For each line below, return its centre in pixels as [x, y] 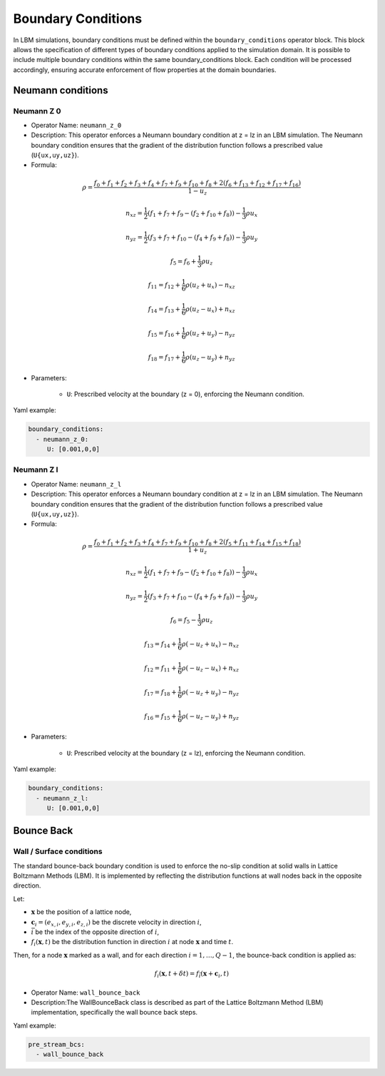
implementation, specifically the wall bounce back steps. [114, 1012]
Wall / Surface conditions [58, 851]
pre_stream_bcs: [57, 1044]
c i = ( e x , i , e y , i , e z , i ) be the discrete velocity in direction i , [116, 923]
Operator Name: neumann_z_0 [76, 125]
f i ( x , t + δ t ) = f [177, 974]
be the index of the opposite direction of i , [97, 932]
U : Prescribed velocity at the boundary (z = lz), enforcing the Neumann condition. [186, 753]
